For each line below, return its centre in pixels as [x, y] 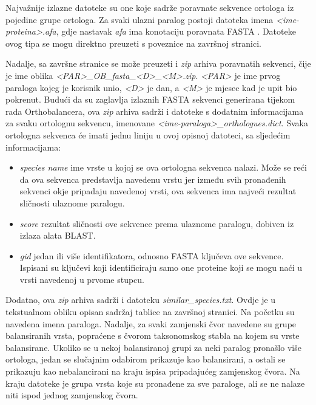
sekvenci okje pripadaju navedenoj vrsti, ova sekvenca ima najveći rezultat [158, 191]
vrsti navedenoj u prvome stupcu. [82, 279]
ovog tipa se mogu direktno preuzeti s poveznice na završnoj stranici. [134, 43]
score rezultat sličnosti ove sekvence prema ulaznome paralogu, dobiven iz [157, 223]
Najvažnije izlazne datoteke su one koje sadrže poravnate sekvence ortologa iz [150, 7]
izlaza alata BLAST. [58, 235]
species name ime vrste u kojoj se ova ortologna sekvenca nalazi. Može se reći [163, 167]
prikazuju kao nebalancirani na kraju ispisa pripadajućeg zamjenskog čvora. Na [153, 371]
